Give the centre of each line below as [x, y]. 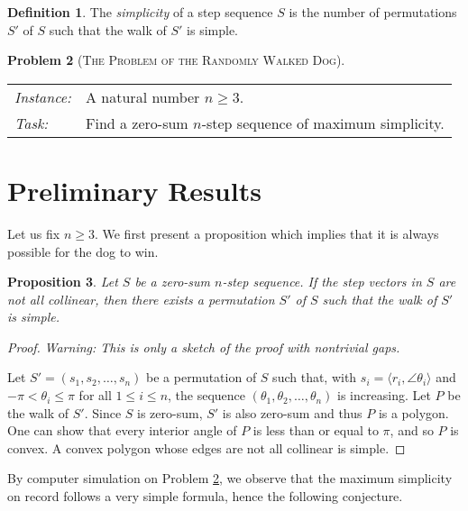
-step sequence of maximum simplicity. [323, 123]
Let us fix [34, 233]
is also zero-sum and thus [292, 412]
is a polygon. [413, 412]
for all [95, 395]
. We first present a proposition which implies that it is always [266, 233]
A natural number [143, 96]
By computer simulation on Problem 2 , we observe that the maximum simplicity [230, 478]
